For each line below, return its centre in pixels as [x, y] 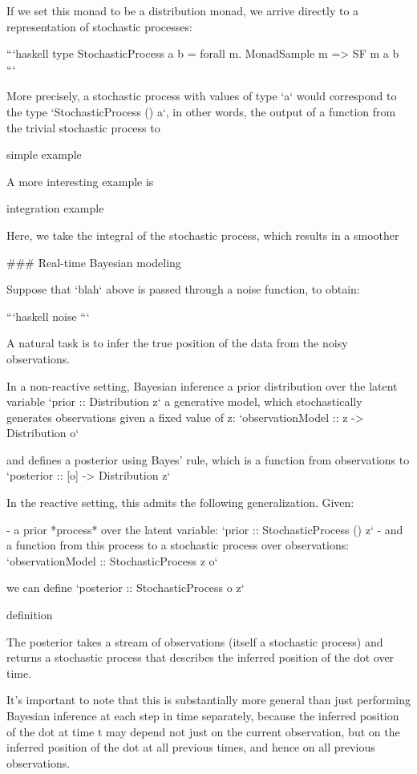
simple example [44, 154]
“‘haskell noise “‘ [48, 316]
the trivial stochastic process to [83, 127]
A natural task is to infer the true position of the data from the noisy [177, 343]
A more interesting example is [80, 181]
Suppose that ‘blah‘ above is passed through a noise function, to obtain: [183, 289]
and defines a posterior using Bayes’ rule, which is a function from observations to [208, 459]
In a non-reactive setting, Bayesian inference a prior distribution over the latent [202, 385]
